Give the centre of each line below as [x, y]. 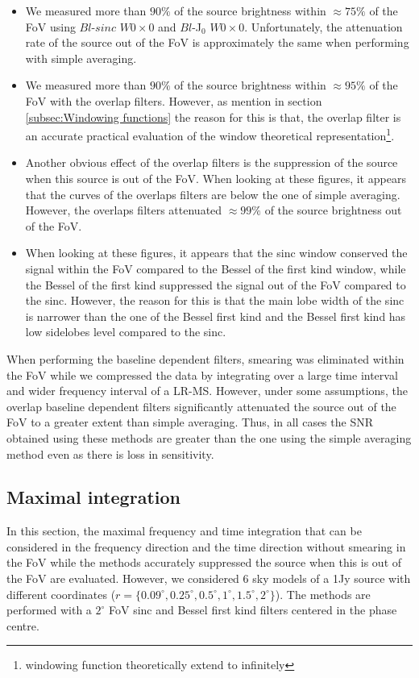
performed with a [49, 610]
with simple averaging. [81, 58]
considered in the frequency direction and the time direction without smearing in [206, 546]
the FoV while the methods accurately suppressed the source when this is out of [204, 562]
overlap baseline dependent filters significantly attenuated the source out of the [201, 406]
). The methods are [323, 594]
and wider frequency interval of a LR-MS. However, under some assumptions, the [207, 391]
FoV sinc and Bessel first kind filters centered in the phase [253, 610]
